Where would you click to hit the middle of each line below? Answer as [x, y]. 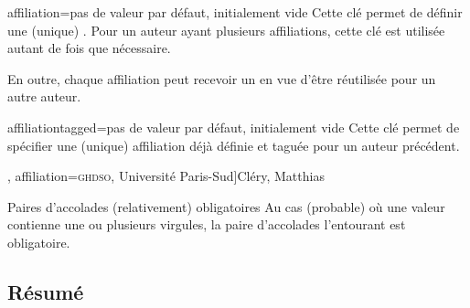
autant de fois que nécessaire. [89, 48]
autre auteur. [44, 96]
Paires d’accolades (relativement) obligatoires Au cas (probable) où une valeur [226, 206]
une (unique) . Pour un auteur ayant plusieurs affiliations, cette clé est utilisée [226, 30]
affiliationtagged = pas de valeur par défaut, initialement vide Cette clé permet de [234, 127]
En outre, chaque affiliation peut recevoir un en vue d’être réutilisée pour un [222, 78]
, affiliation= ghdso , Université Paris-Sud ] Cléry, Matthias [166, 176]
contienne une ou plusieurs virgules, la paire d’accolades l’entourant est [207, 224]
